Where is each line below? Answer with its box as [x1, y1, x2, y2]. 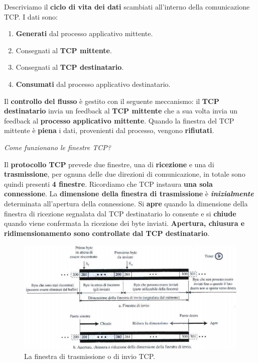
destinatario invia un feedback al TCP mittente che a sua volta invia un [4, 105, 237, 116]
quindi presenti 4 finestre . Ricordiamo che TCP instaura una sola [4, 178, 213, 189]
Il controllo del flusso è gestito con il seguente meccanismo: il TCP [4, 95, 219, 106]
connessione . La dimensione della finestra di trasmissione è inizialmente [4, 188, 254, 199]
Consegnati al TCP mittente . [16, 45, 112, 55]
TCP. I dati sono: [4, 11, 58, 22]
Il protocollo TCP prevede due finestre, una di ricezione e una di [4, 159, 214, 169]
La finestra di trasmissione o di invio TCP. [24, 350, 155, 361]
